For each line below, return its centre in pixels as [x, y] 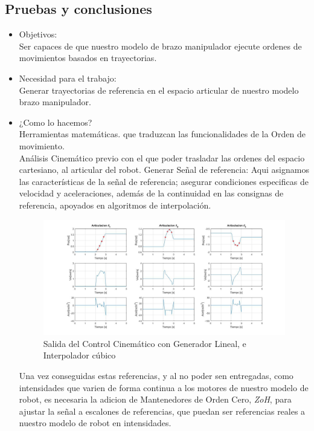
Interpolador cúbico [79, 355]
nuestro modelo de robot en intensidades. [95, 423]
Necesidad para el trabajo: [68, 78]
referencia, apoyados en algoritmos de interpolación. [115, 205]
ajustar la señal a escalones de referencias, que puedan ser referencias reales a [162, 411]
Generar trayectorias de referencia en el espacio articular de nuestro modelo [159, 90]
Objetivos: [38, 34]
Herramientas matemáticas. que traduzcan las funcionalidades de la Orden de [162, 134]
